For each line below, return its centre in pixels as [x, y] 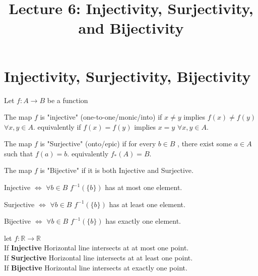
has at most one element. [144, 187]
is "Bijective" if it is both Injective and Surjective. [117, 170]
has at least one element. [147, 204]
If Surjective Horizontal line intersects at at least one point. [99, 258]
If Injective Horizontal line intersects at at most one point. [96, 248]
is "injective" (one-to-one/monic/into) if [101, 117]
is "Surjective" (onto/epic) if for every [98, 144]
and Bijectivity [131, 28]
